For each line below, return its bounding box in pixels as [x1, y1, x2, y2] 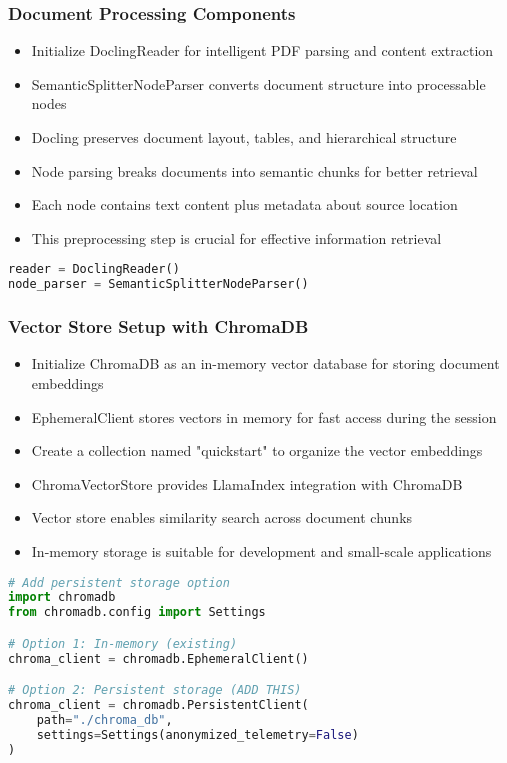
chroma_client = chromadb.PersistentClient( [8, 698, 309, 713]
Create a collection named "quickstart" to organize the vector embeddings [31, 440, 483, 461]
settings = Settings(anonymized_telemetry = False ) [36, 727, 359, 742]
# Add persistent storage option [8, 575, 230, 590]
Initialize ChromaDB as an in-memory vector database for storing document [31, 353, 500, 374]
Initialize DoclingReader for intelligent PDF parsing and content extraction [31, 40, 494, 61]
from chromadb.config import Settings [8, 605, 266, 620]
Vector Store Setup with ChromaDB [8, 314, 309, 339]
